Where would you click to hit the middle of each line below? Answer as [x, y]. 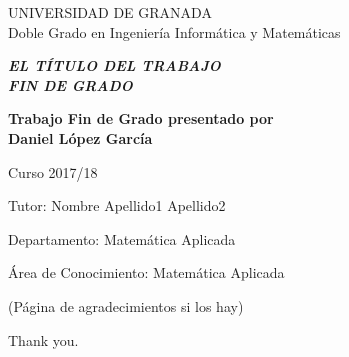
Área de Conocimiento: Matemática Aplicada [146, 272]
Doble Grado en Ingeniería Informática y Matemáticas [174, 31]
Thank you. [43, 339]
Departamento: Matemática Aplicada [122, 238]
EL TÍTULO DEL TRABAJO [114, 65]
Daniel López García [80, 137]
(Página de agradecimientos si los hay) [126, 305]
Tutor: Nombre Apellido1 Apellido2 [117, 205]
